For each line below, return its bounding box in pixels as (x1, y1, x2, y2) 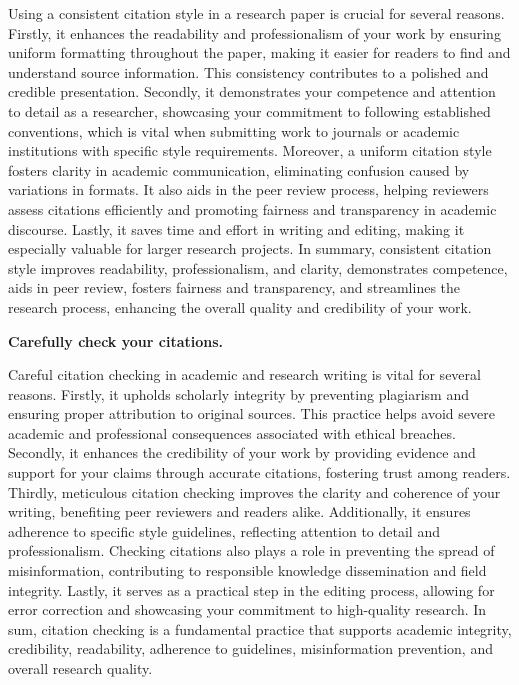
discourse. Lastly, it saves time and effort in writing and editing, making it (8, 218, 465, 239)
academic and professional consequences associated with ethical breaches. (8, 422, 456, 443)
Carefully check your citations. (8, 330, 224, 351)
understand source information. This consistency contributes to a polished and (8, 61, 489, 82)
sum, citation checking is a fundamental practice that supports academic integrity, (8, 618, 512, 639)
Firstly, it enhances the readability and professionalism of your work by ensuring (8, 22, 501, 43)
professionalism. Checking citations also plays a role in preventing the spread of (8, 540, 495, 561)
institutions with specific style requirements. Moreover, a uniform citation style (8, 140, 492, 161)
